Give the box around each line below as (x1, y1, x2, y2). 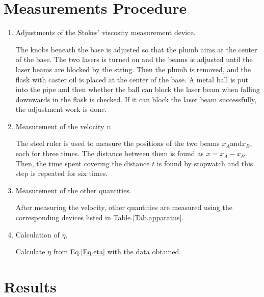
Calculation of (15, 229, 60, 240)
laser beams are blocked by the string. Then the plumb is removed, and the (15, 64, 251, 74)
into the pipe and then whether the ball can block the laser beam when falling (15, 84, 260, 95)
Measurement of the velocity (15, 121, 104, 131)
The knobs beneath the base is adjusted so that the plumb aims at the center (15, 44, 257, 54)
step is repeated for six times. (15, 168, 108, 179)
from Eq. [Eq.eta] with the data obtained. (53, 246, 181, 257)
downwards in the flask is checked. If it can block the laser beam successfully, (15, 94, 257, 104)
